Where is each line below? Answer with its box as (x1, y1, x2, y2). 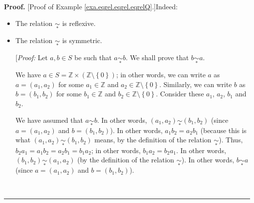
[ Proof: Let (15, 52, 48, 63)
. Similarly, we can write (159, 79, 232, 89)
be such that (74, 52, 112, 63)
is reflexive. (62, 18, 96, 28)
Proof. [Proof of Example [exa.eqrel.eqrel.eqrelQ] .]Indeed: (4, 1, 178, 11)
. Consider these (156, 89, 204, 99)
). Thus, (219, 135, 243, 145)
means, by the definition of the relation (94, 135, 212, 145)
